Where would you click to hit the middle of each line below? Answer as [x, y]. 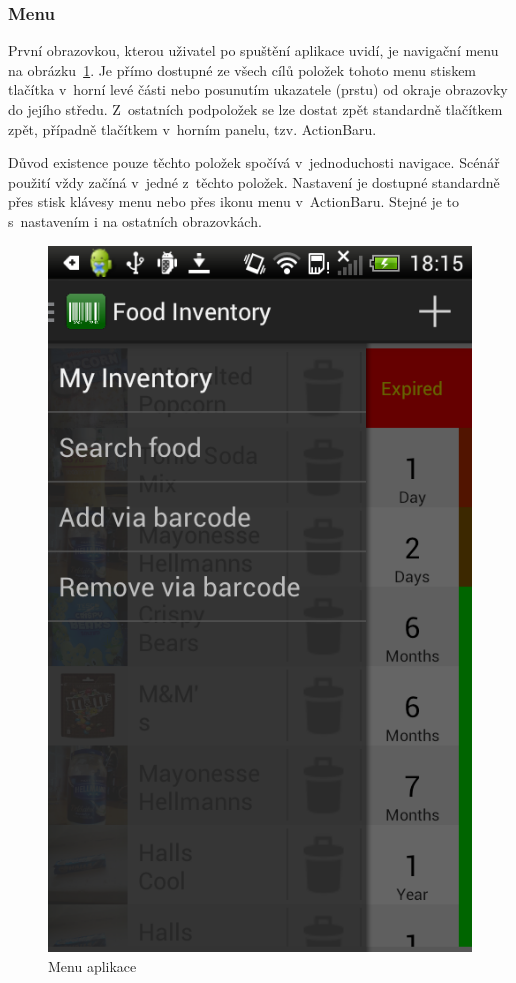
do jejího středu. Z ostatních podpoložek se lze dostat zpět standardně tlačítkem [255, 109]
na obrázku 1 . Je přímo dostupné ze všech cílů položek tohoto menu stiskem [242, 69]
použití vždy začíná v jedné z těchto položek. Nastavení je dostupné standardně [254, 181]
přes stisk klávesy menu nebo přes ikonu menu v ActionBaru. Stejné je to [234, 201]
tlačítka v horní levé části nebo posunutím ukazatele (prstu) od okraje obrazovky [258, 89]
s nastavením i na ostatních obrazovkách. [135, 220]
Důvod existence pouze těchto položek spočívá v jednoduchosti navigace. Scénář [254, 162]
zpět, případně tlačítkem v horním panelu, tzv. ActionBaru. [192, 128]
